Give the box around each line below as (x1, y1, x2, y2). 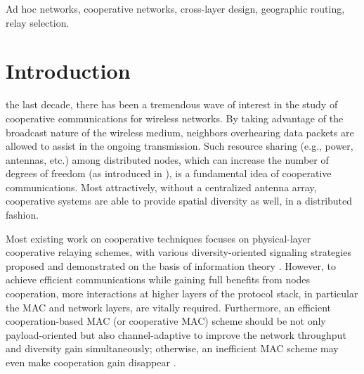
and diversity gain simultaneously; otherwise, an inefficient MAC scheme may (6, 341, 339, 356)
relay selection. (6, 15, 70, 30)
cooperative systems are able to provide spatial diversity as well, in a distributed (6, 193, 353, 208)
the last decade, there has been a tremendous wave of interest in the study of (6, 97, 338, 112)
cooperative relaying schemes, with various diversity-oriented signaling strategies (6, 245, 351, 259)
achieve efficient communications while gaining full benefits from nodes (6, 272, 311, 287)
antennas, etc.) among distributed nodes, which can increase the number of (6, 152, 329, 167)
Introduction (6, 56, 131, 85)
